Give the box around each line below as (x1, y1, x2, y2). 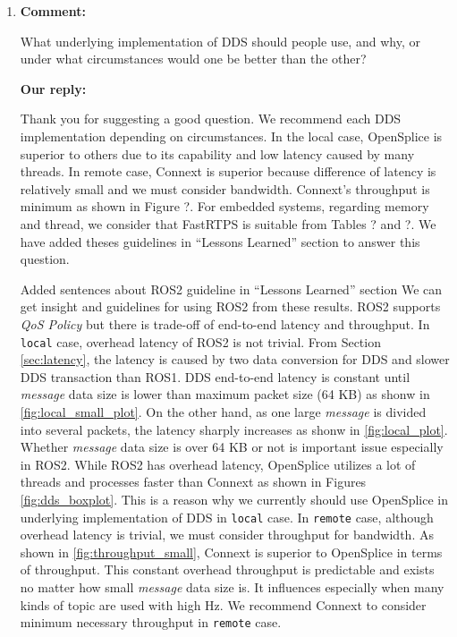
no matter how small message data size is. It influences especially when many (20, 577, 444, 596)
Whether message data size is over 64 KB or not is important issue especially (20, 437, 444, 456)
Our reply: (20, 79, 87, 98)
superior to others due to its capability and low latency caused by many (20, 144, 415, 163)
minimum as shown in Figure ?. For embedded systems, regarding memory (20, 197, 429, 216)
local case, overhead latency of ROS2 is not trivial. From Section (20, 332, 381, 351)
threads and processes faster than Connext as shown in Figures (20, 472, 367, 491)
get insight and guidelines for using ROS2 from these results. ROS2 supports (20, 297, 441, 316)
